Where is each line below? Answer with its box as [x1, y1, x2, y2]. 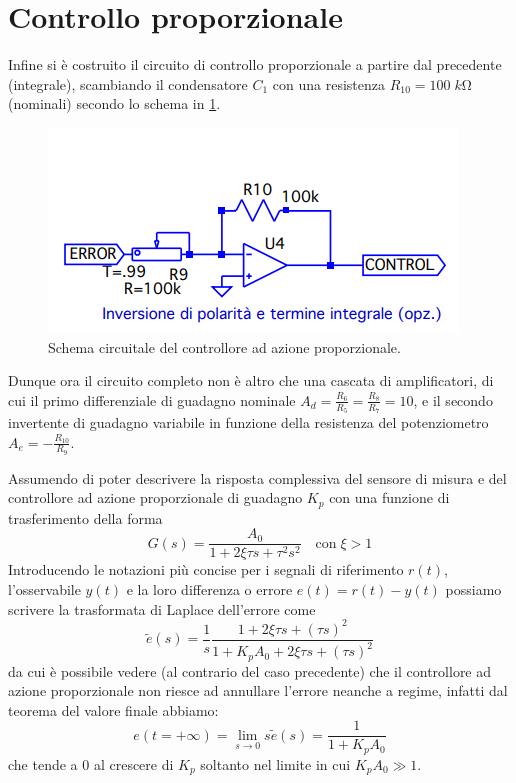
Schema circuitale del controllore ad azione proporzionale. [48, 336, 401, 357]
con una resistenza [272, 73, 385, 94]
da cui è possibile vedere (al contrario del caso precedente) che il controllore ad [8, 660, 492, 681]
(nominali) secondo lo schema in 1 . [8, 93, 221, 114]
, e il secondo [413, 389, 493, 410]
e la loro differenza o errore [126, 579, 293, 600]
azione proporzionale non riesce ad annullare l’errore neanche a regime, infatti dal [8, 680, 508, 701]
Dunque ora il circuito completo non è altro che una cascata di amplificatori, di [8, 370, 494, 391]
